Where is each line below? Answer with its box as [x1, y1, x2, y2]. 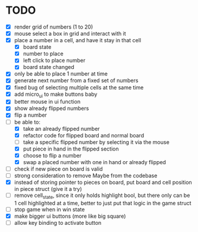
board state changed [23, 64, 75, 71]
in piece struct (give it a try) [14, 186, 83, 193]
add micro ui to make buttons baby [14, 90, 98, 99]
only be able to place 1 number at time [14, 70, 108, 77]
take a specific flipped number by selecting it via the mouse [23, 138, 170, 146]
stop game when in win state [14, 206, 85, 213]
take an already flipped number [23, 125, 100, 132]
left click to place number [23, 57, 86, 64]
